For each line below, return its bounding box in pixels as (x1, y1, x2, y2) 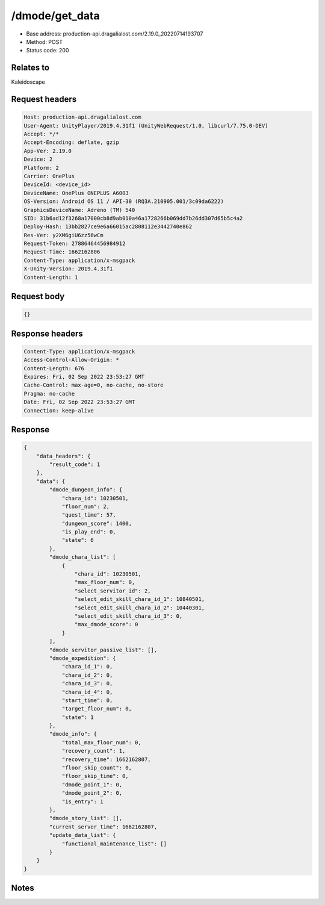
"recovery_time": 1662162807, (61, 756, 151, 763)
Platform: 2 (23, 164, 60, 171)
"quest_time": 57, (61, 512, 117, 518)
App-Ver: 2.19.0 (23, 148, 72, 154)
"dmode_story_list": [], (49, 815, 123, 822)
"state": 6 (61, 536, 94, 544)
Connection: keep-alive (23, 407, 94, 414)
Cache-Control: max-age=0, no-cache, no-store (23, 382, 164, 388)
